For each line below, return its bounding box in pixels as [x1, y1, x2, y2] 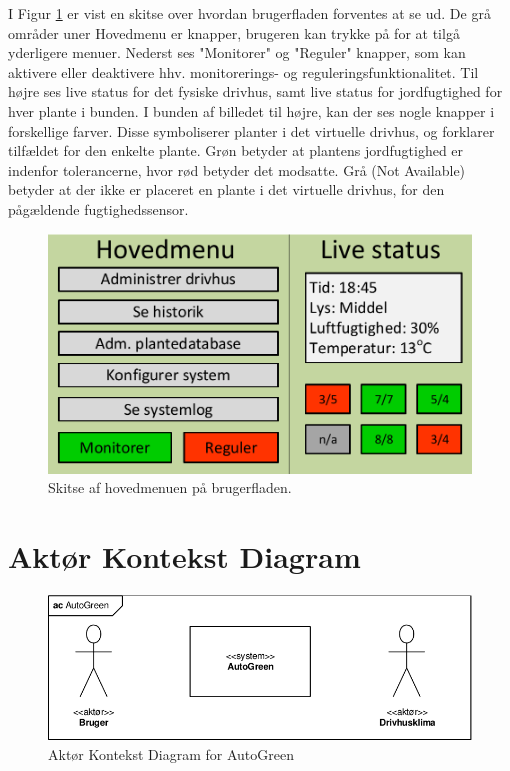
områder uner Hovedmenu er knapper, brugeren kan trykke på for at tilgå [8, 22, 460, 43]
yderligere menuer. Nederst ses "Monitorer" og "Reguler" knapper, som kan [8, 42, 466, 63]
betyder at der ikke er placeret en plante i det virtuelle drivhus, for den [8, 179, 445, 200]
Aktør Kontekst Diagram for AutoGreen [48, 743, 294, 764]
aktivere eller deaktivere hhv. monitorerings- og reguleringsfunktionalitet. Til [8, 61, 479, 82]
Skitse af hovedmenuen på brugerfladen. [48, 477, 292, 498]
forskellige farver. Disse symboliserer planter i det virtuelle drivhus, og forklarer [8, 120, 495, 141]
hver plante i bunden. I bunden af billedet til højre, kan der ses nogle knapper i [8, 100, 495, 121]
